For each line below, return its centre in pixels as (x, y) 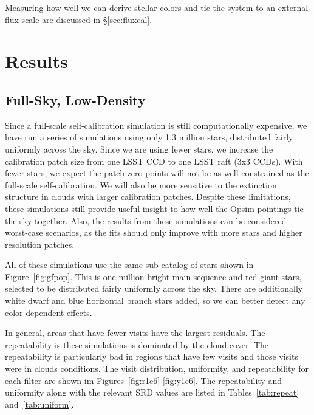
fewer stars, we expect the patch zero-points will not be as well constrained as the (157, 173)
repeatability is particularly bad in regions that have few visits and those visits (152, 356)
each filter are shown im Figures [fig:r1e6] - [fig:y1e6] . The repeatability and (143, 380)
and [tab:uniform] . (39, 404)
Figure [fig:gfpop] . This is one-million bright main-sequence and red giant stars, (153, 276)
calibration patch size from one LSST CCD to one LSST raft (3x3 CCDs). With (154, 161)
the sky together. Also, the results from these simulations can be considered (146, 220)
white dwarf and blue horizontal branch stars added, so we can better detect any (155, 300)
